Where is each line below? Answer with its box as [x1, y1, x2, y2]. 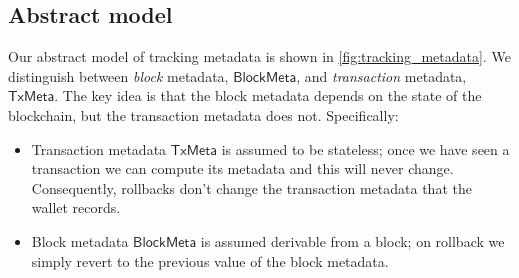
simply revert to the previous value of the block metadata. [31, 250, 389, 271]
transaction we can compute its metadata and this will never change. [31, 158, 454, 179]
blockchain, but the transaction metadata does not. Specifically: [8, 104, 399, 125]
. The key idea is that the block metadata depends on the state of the [54, 85, 482, 106]
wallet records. [31, 197, 121, 218]
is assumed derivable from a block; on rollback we [200, 230, 505, 251]
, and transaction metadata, [296, 65, 467, 86]
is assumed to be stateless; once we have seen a [221, 138, 510, 159]
